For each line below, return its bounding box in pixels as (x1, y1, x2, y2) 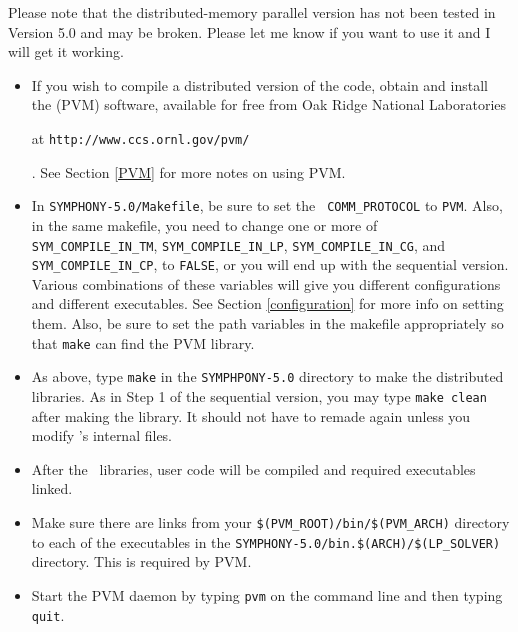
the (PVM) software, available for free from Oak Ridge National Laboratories (31, 94, 507, 115)
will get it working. (8, 41, 124, 62)
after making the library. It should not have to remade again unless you (31, 405, 471, 426)
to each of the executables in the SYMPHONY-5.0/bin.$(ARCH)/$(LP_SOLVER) (31, 531, 501, 552)
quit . (31, 604, 65, 625)
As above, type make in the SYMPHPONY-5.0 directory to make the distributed (31, 366, 504, 387)
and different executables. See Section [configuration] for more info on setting (31, 293, 504, 314)
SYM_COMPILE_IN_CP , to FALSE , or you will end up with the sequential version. (31, 254, 509, 275)
